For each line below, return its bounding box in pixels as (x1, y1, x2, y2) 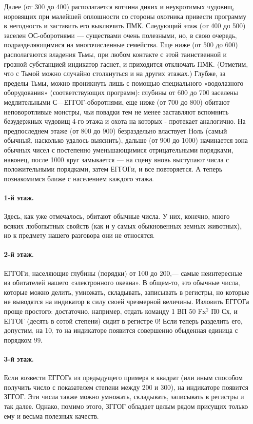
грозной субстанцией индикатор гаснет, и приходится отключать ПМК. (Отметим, (4, 58, 248, 69)
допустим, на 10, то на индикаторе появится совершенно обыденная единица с (4, 325, 238, 335)
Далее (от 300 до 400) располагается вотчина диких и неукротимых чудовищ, (4, 1, 234, 11)
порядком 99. (4, 334, 43, 345)
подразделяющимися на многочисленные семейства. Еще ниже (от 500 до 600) (4, 39, 238, 50)
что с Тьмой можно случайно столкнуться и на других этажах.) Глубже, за (4, 68, 226, 78)
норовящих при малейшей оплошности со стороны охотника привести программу (4, 11, 247, 21)
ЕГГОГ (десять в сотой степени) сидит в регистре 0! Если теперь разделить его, (4, 315, 243, 326)
